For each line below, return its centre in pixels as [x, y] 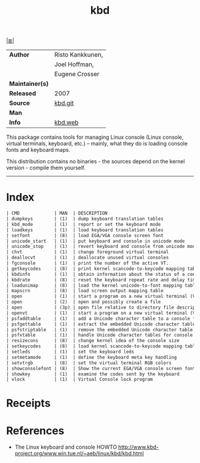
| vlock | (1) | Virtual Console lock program [79, 380]
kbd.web [67, 123]
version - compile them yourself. [46, 168]
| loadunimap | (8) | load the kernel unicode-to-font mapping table [102, 285]
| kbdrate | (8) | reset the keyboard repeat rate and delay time [102, 280]
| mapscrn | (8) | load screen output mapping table [85, 291]
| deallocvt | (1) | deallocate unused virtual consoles [87, 258]
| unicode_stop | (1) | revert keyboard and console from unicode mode [102, 247]
